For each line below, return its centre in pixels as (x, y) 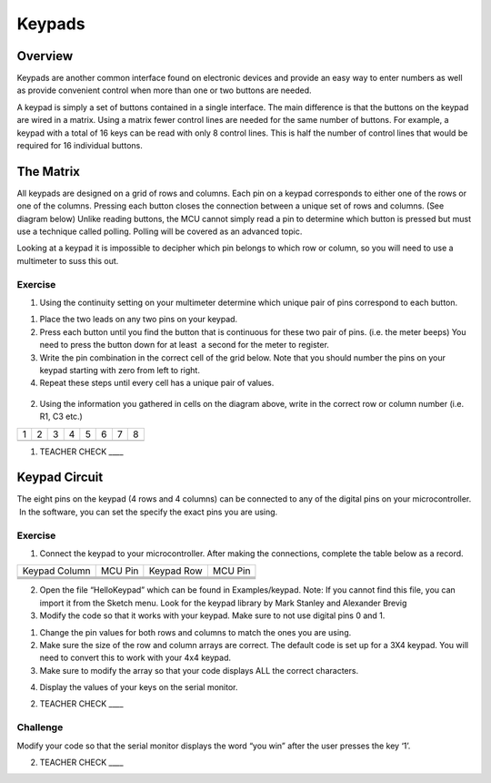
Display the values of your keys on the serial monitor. (139, 687)
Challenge (40, 727)
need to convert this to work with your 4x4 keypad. (135, 658)
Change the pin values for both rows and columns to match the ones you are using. (195, 632)
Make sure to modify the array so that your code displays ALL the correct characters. (199, 670)
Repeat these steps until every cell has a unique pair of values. (157, 383)
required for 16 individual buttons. (80, 146)
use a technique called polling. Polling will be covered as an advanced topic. (160, 231)
